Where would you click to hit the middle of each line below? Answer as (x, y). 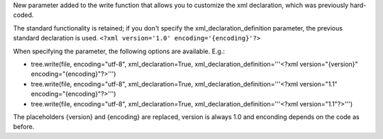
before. (24, 127)
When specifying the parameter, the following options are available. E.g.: (119, 51)
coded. (23, 15)
